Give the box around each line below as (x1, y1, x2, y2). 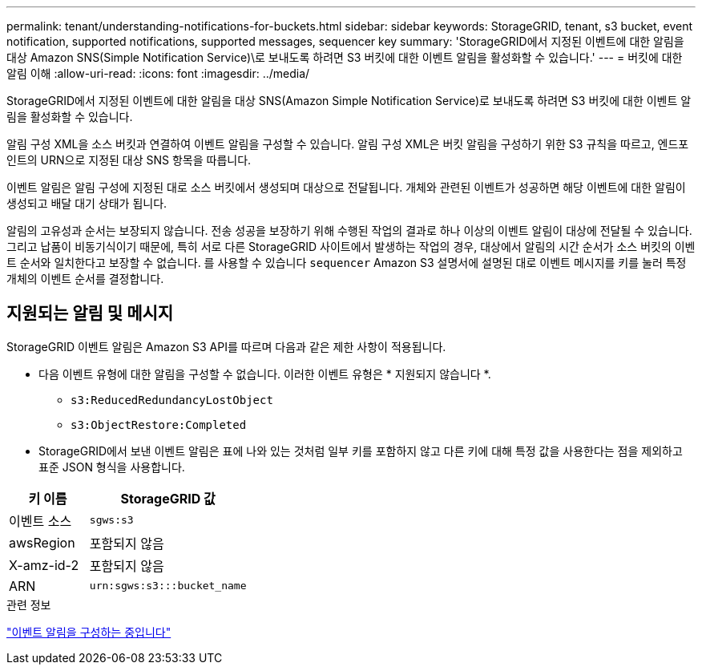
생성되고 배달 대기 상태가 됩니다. (6, 196, 167, 210)
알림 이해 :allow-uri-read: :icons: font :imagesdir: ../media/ (6, 67, 310, 80)
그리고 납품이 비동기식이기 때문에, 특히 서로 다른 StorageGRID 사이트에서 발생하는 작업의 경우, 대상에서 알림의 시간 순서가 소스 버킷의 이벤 (6, 240, 696, 253)
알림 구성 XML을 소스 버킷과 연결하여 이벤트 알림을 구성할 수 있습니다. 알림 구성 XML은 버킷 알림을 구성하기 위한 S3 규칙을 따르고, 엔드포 (6, 137, 689, 151)
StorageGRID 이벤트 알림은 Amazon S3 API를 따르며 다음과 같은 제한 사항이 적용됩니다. (6, 339, 446, 354)
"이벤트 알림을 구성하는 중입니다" (6, 625, 171, 639)
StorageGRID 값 (120, 490, 216, 507)
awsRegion (9, 534, 75, 551)
